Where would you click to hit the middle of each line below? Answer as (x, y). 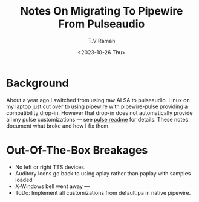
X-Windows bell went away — (52, 186)
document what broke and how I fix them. (58, 126)
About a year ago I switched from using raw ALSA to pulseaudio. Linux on (98, 100)
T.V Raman (102, 41)
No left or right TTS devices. (50, 167)
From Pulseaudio (102, 24)
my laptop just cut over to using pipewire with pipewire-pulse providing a (97, 106)
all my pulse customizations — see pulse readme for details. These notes (97, 119)
